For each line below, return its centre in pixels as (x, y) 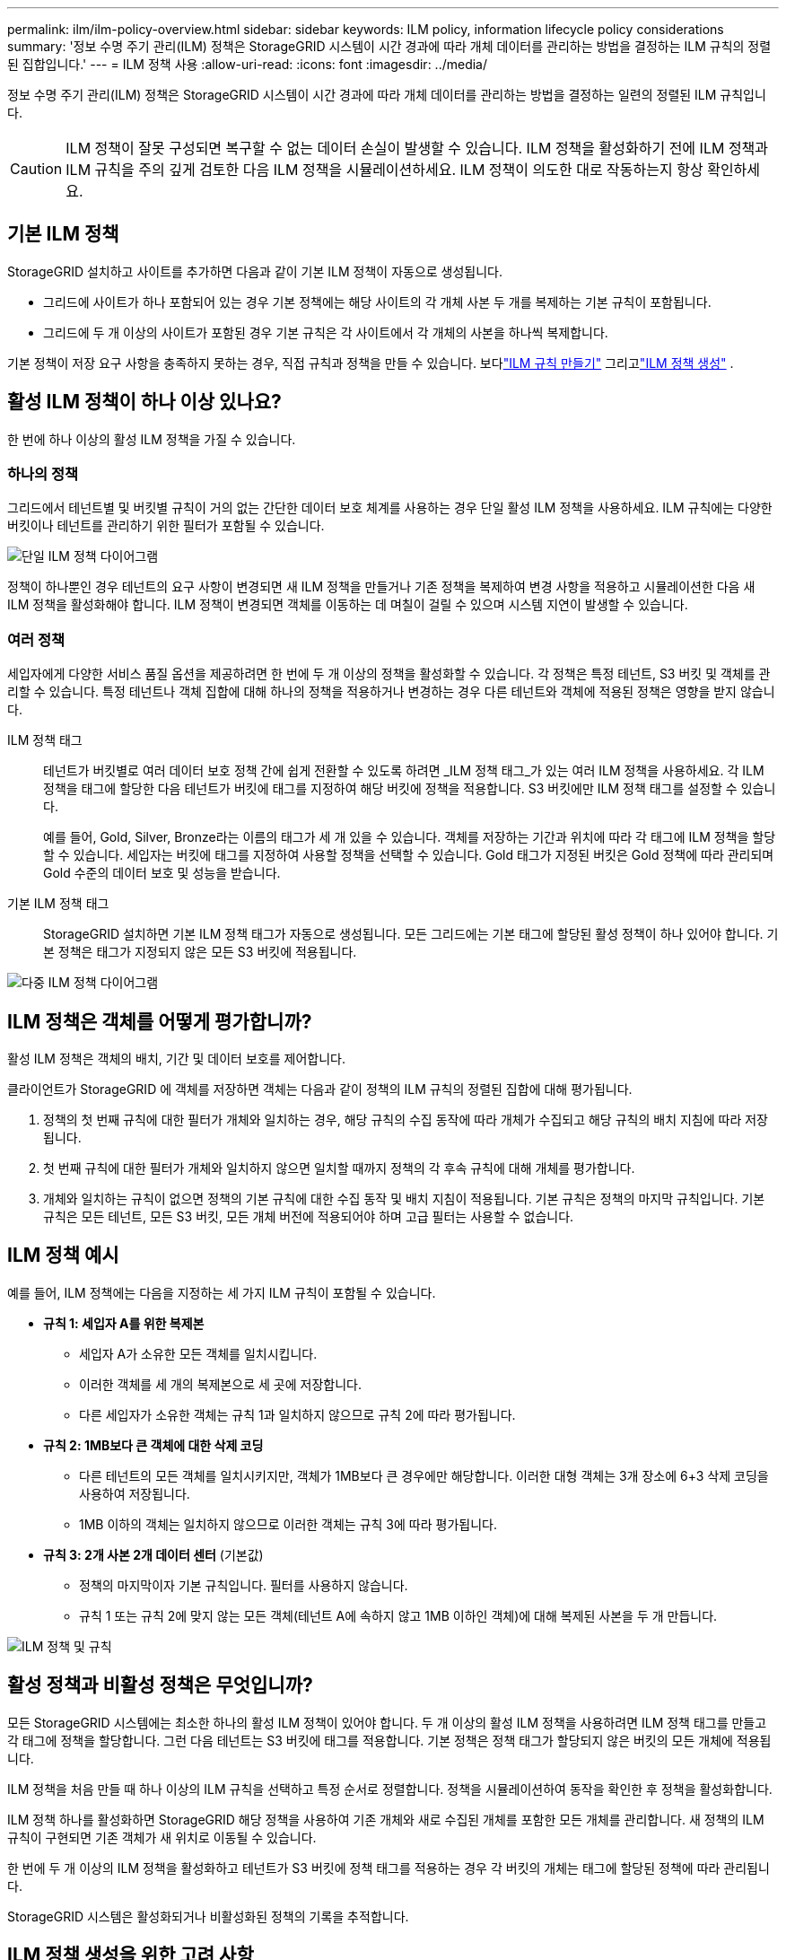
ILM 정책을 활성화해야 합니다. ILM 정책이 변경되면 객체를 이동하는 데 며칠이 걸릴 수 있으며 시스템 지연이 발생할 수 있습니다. (348, 605)
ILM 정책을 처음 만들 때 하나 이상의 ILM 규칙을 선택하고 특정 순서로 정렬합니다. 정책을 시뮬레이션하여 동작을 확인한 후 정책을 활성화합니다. (390, 1789)
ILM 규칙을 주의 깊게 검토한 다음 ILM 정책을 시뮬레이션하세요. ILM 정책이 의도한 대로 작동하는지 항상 (384, 170)
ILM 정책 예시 (63, 1256)
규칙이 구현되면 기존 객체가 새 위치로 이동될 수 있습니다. (162, 1837)
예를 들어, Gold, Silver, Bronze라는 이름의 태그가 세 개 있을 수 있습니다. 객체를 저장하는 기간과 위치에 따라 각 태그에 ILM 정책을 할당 (410, 837)
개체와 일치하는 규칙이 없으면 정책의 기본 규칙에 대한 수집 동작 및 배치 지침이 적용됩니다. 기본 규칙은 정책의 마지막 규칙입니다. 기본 (404, 1199)
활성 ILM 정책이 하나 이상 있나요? (144, 402)
